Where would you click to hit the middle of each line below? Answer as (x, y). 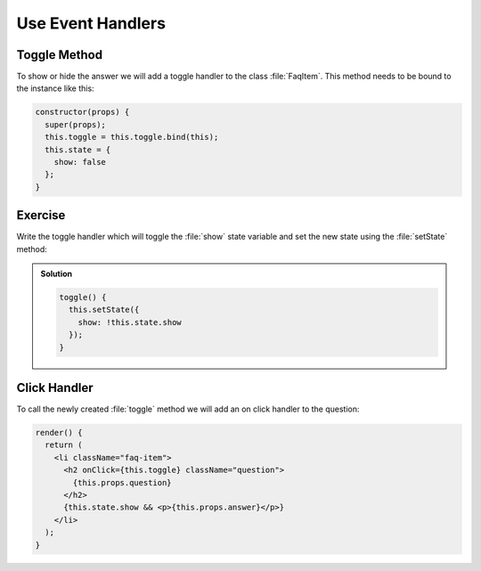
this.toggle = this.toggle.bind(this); (132, 137)
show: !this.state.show (130, 322)
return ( (64, 445)
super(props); (76, 124)
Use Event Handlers (91, 23)
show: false (80, 162)
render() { (59, 433)
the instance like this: (55, 88)
